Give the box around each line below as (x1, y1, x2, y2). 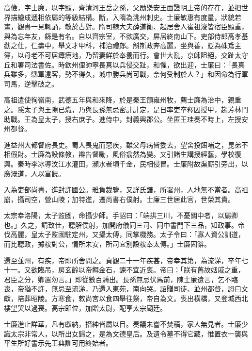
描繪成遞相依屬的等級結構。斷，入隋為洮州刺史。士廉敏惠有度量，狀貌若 (10, 12, 241, 22)
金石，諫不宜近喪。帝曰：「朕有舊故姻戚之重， (98, 265, 245, 275)
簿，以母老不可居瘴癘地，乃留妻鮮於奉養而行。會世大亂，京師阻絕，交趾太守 (4, 50, 248, 60)
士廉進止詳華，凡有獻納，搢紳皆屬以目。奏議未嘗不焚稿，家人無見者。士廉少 (4, 319, 248, 329)
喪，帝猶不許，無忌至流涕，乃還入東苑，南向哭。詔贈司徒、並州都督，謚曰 (4, 284, 241, 294)
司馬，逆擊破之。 (4, 78, 58, 88)
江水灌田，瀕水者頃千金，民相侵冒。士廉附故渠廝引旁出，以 (58, 158, 248, 168)
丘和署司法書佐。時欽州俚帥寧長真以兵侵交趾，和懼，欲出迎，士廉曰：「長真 (4, 59, 245, 69)
